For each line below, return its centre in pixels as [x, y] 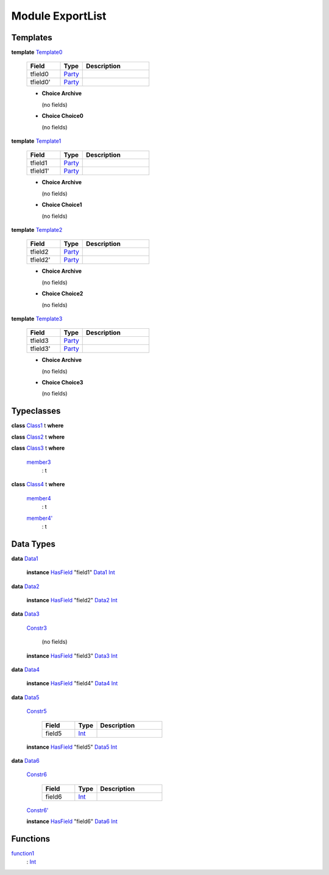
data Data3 [25, 614]
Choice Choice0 [62, 116]
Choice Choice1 [62, 205]
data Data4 [25, 669]
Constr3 [37, 628]
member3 [39, 462]
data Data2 [25, 586]
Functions [31, 839]
